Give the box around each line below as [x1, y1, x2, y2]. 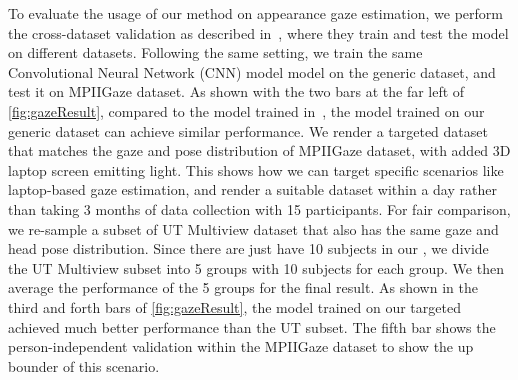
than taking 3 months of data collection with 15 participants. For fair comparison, [8, 198, 511, 219]
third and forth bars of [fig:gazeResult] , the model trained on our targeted [8, 296, 461, 317]
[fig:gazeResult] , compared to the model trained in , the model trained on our [8, 100, 485, 121]
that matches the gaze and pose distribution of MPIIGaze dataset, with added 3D [8, 140, 511, 161]
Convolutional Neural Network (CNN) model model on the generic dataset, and [8, 61, 496, 82]
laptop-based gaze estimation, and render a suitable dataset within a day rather [8, 179, 497, 200]
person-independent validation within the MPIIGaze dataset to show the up [8, 336, 474, 357]
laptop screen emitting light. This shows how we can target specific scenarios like [8, 159, 504, 180]
